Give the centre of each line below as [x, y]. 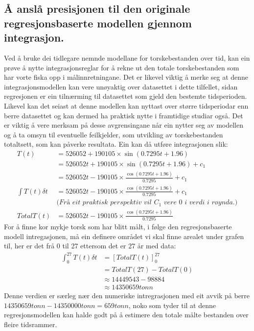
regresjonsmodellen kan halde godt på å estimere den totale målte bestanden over [126, 315]
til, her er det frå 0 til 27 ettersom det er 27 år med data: [90, 246]
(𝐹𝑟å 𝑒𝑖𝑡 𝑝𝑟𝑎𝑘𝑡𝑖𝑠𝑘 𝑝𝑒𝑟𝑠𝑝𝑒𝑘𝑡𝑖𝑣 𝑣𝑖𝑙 [104, 203]
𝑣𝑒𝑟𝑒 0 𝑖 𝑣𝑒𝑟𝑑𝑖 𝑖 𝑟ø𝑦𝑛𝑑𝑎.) [201, 203]
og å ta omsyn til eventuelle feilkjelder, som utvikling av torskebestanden [114, 134]
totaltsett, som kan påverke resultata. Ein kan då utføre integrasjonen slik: [116, 144]
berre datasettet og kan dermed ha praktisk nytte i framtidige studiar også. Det [124, 115]
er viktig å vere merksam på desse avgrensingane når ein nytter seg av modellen [124, 125]
